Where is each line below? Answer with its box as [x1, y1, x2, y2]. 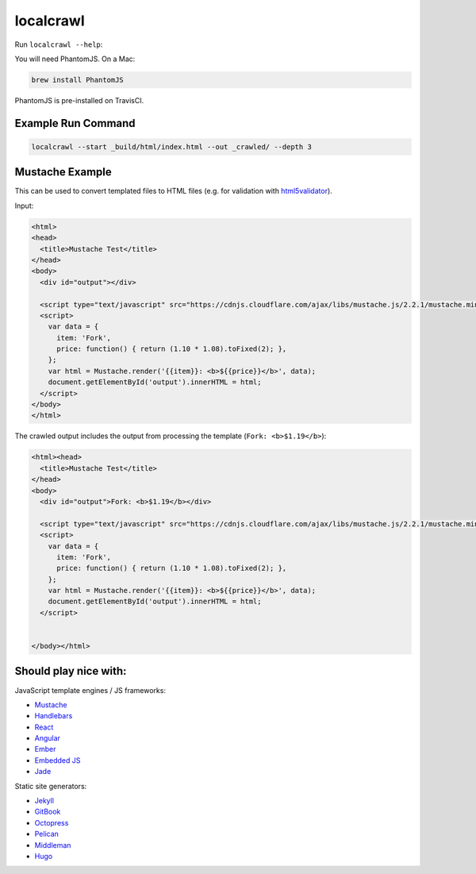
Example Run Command [14, 116, 136, 130]
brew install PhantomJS [31, 75, 125, 84]
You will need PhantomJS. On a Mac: [14, 54, 136, 64]
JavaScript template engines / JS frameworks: [14, 685, 167, 695]
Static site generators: [14, 781, 87, 791]
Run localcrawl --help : [14, 40, 103, 49]
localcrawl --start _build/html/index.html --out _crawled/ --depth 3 [31, 142, 313, 151]
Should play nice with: [14, 664, 127, 678]
